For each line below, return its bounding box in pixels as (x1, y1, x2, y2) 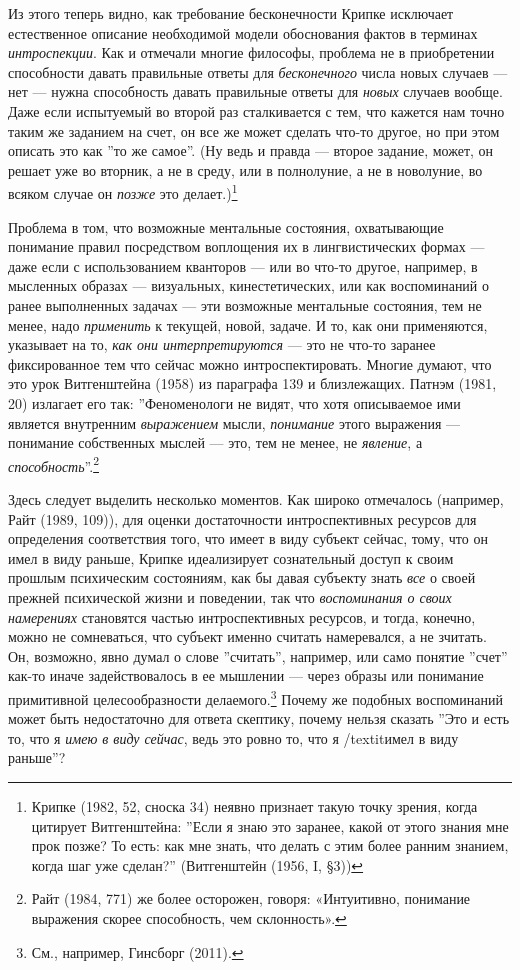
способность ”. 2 (8, 452, 99, 476)
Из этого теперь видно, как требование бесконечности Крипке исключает (8, 3, 454, 23)
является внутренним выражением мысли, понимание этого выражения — (8, 412, 460, 433)
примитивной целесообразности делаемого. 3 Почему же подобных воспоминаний (8, 685, 503, 709)
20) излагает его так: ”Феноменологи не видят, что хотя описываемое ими (8, 392, 461, 413)
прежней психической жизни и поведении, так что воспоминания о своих (8, 586, 452, 607)
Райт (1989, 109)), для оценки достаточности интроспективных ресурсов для (8, 508, 477, 529)
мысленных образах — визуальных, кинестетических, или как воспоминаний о (8, 275, 490, 296)
